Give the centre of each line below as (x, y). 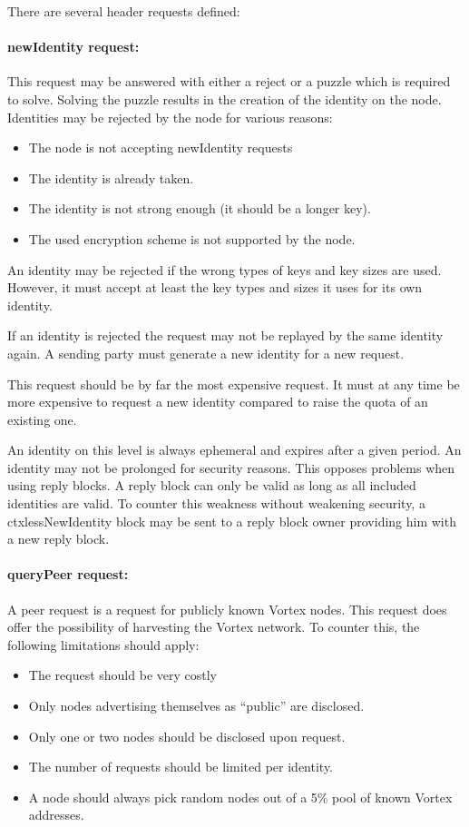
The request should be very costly (122, 675)
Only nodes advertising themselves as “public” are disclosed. (196, 706)
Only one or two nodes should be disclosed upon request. (187, 736)
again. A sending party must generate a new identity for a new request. (206, 353)
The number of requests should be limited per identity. (181, 767)
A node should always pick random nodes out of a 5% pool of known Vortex (240, 797)
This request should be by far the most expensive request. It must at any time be (234, 384)
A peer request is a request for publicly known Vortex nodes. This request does (227, 609)
